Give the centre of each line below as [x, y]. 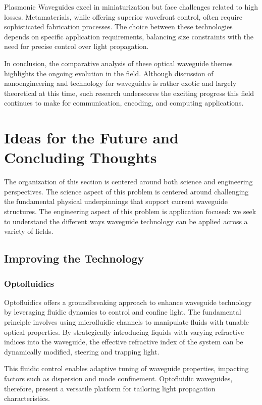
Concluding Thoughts [81, 157]
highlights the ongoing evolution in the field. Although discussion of [109, 73]
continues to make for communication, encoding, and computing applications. [124, 103]
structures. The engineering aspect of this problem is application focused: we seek [130, 211]
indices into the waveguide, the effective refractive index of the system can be [124, 342]
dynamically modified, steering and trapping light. [82, 351]
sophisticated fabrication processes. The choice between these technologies [118, 27]
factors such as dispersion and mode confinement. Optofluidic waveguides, [118, 378]
